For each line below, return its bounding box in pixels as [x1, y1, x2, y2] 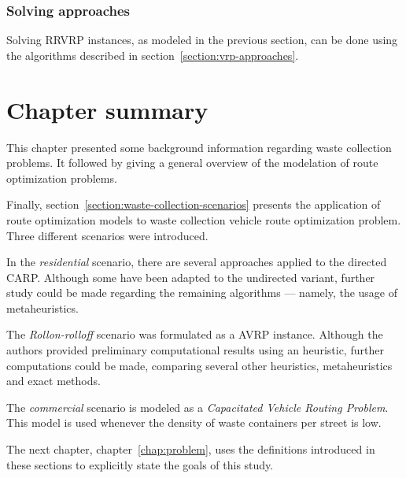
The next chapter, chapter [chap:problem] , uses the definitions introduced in [6, 441, 375, 458]
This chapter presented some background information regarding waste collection [6, 139, 392, 155]
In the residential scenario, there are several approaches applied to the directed [6, 254, 387, 270]
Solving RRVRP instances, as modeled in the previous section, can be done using [6, 31, 398, 48]
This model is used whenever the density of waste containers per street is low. [6, 414, 382, 431]
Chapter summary [6, 93, 209, 125]
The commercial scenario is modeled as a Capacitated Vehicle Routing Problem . [6, 398, 389, 415]
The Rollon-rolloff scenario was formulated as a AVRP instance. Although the [6, 326, 383, 343]
